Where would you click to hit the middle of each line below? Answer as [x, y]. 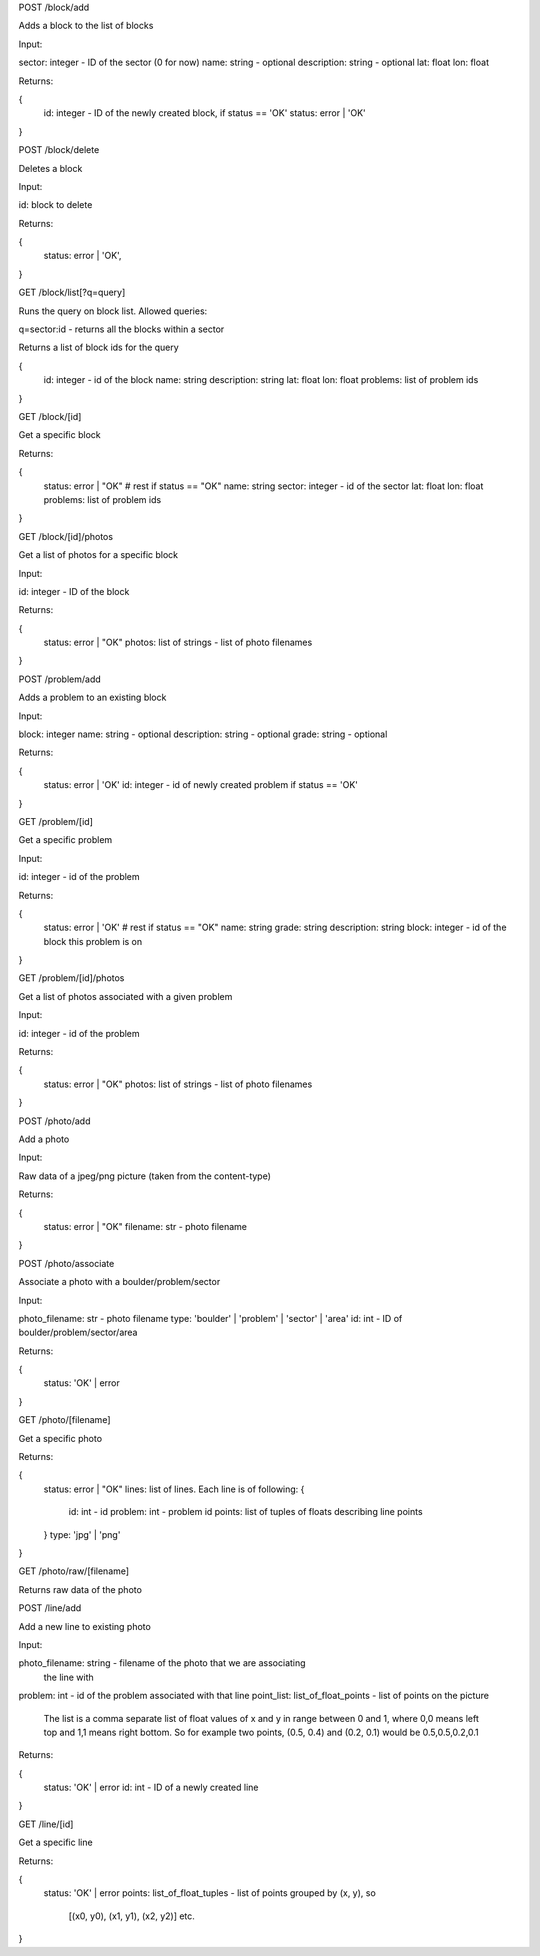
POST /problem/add [60, 679]
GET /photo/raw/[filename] [74, 1571]
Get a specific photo [60, 1438]
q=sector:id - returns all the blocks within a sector [121, 329]
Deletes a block [50, 168]
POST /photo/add [54, 1121]
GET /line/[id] [46, 1824]
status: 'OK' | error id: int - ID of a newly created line [151, 1787]
